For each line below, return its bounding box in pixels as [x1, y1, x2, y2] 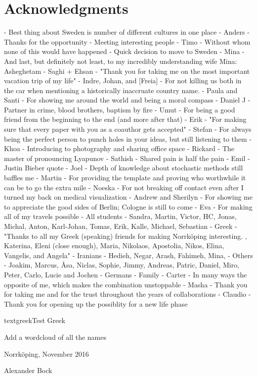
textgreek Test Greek [4, 315, 65, 325]
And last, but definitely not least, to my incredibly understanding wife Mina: [4, 55, 237, 66]
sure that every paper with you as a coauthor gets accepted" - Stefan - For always [4, 124, 252, 134]
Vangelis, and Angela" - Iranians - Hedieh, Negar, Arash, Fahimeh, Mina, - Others [4, 250, 253, 260]
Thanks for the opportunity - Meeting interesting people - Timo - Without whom [4, 36, 251, 47]
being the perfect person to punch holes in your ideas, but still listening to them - [4, 133, 252, 144]
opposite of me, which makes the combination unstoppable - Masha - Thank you [4, 279, 248, 289]
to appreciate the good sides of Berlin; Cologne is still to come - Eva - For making [4, 201, 253, 212]
